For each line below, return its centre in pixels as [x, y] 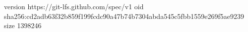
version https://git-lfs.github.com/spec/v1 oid [74, 6]
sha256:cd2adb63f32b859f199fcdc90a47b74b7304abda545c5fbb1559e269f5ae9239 [124, 16]
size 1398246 [23, 25]
